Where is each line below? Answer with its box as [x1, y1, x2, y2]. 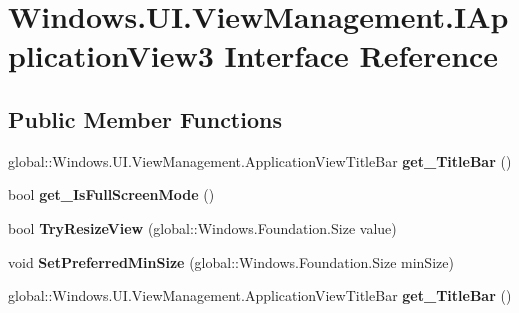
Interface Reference [224, 35, 499, 76]
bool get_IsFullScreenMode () [8, 184, 215, 205]
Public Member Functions [8, 103, 282, 134]
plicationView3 [8, 35, 214, 76]
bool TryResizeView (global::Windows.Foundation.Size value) [8, 217, 397, 238]
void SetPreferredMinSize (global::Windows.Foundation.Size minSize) [8, 251, 454, 272]
